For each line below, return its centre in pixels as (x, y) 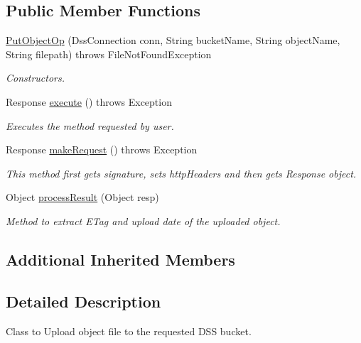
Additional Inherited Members (120, 259)
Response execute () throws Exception (89, 101)
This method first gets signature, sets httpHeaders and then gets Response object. (181, 173)
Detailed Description (83, 301)
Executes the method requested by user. (90, 125)
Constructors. (36, 78)
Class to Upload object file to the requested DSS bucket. (129, 331)
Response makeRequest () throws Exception (102, 149)
